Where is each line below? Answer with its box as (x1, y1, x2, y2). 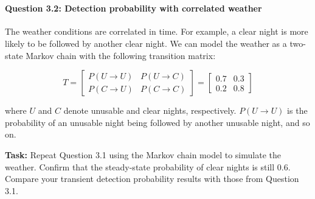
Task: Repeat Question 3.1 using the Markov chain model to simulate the (5, 148, 281, 161)
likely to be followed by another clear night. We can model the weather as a (5, 37, 287, 49)
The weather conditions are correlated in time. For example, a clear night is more (5, 25, 308, 38)
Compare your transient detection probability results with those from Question (5, 172, 299, 185)
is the (287, 104, 308, 117)
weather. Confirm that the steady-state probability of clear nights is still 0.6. (5, 160, 291, 173)
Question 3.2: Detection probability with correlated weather (5, 2, 262, 15)
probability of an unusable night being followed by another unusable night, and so (5, 116, 310, 128)
